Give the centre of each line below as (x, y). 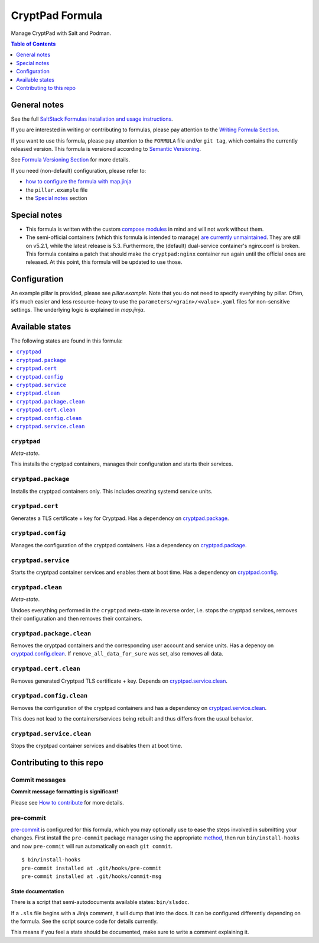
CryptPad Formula (57, 15)
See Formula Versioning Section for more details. (70, 160)
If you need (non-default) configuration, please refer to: (79, 170)
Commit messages (38, 780)
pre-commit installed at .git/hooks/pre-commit (92, 868)
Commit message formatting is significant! (64, 792)
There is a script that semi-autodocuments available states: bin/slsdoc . (100, 902)
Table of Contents (33, 44)
